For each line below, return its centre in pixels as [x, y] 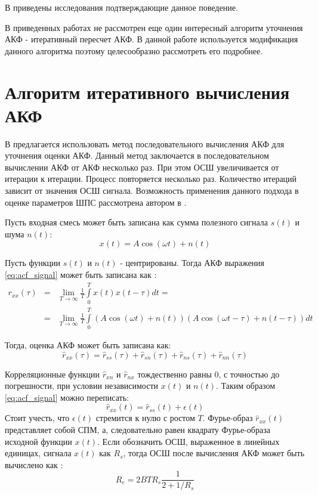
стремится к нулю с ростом [145, 418]
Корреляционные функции [53, 374]
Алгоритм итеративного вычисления [147, 92]
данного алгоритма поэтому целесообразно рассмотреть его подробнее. [134, 50]
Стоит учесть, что [37, 418]
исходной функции [38, 441]
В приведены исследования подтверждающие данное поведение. [121, 7]
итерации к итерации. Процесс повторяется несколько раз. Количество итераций [151, 179]
